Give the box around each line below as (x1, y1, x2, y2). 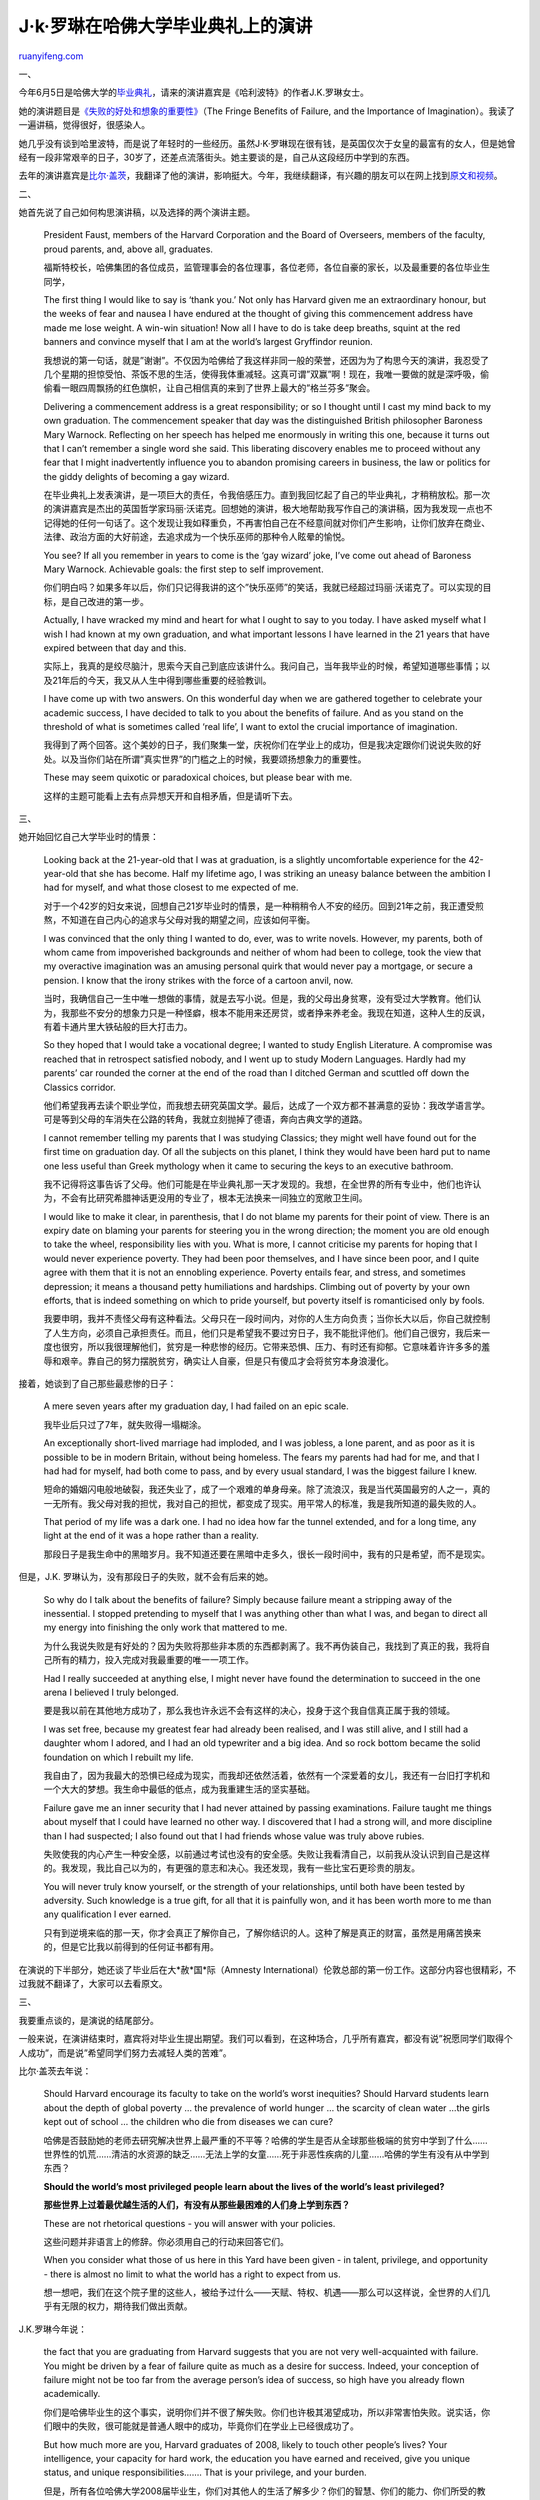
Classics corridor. (43, 1081, 117, 1093)
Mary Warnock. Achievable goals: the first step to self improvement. (43, 563, 324, 575)
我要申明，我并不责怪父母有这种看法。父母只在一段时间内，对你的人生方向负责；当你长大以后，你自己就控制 (43, 1313, 490, 1325)
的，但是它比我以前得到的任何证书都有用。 (43, 1941, 219, 1953)
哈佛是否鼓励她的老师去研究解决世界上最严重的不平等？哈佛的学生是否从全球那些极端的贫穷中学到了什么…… (43, 2134, 489, 2146)
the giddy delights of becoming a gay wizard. (43, 470, 230, 482)
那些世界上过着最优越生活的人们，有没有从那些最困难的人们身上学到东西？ (43, 2199, 350, 2211)
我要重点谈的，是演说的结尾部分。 (18, 2014, 159, 2026)
